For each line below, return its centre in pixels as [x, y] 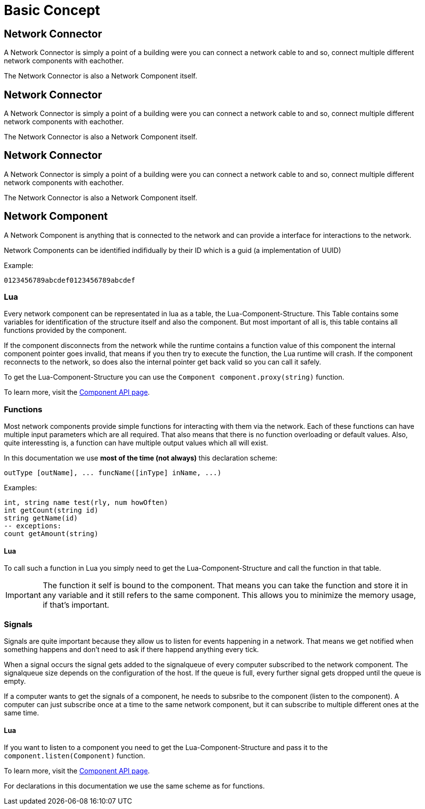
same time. [22, 713]
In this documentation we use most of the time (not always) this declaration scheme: [141, 458]
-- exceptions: [33, 526]
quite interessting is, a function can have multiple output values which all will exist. [136, 443]
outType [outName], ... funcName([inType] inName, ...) [113, 473]
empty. [15, 681]
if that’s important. [76, 605]
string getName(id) [41, 518]
